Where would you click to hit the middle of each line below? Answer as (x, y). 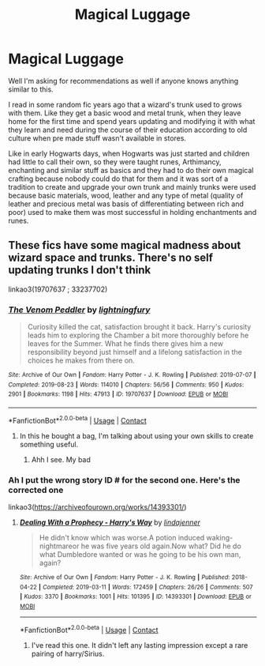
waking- (220, 537)
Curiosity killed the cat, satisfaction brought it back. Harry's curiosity (139, 327)
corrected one (36, 490)
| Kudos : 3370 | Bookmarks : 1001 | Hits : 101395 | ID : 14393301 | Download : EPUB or (136, 597)
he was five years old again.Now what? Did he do (161, 546)
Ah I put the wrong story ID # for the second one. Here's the (124, 480)
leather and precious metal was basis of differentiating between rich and (126, 204)
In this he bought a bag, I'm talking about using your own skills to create (136, 435)
